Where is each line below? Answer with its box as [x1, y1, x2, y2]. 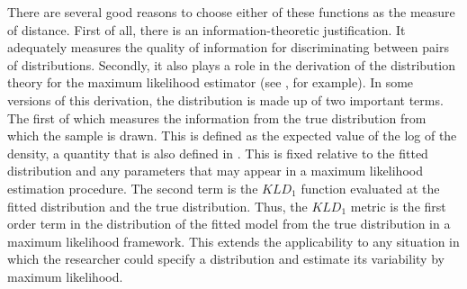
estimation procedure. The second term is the [7, 178, 258, 197]
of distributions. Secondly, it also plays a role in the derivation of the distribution [7, 55, 456, 74]
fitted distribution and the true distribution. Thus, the [7, 196, 308, 215]
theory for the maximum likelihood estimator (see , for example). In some [7, 73, 414, 92]
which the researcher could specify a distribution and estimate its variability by [7, 249, 445, 268]
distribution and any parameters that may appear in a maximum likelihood [7, 161, 423, 180]
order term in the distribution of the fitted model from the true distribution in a [7, 214, 451, 233]
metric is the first [350, 196, 446, 215]
